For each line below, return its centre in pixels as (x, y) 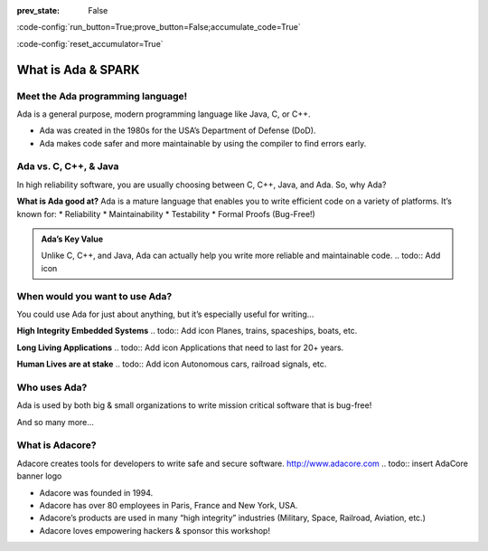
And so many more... (56, 422)
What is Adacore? (56, 445)
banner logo (39, 476)
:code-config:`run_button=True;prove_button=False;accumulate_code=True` (159, 27)
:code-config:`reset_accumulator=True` (90, 43)
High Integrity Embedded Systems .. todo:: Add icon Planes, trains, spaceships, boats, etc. (187, 331)
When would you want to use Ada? (94, 296)
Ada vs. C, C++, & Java (68, 166)
